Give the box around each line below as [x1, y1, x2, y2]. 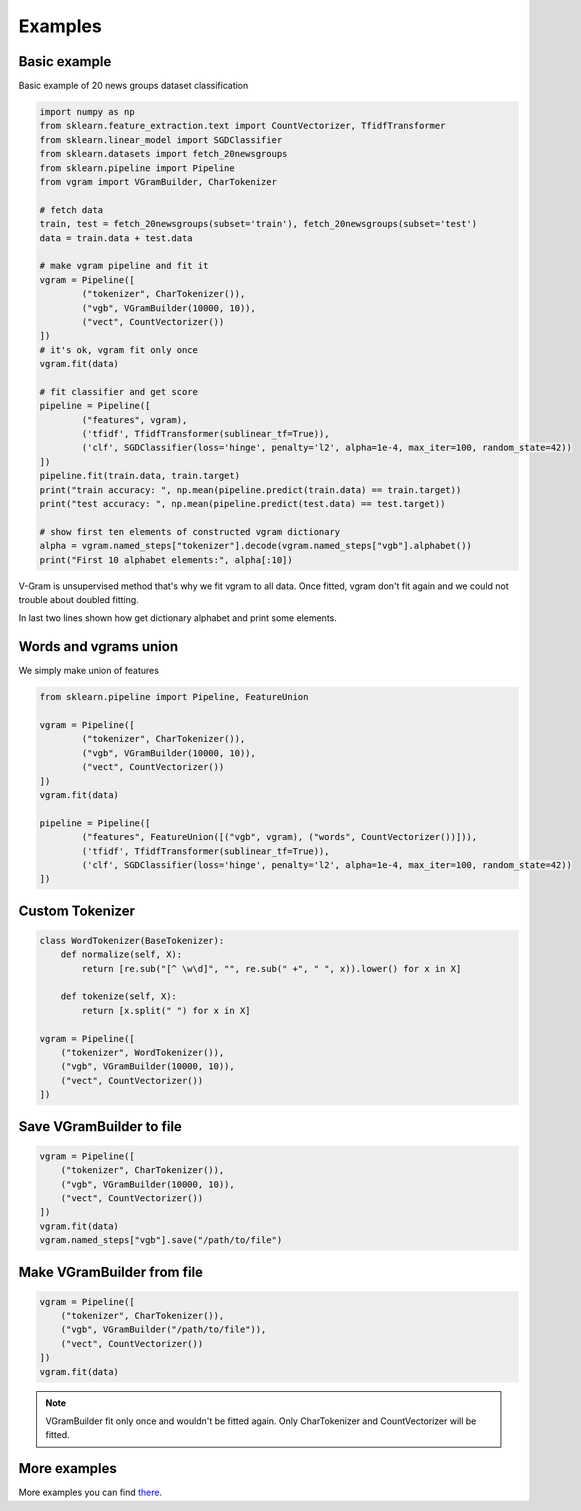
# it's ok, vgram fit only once [39, 344, 199, 355]
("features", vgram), [81, 414, 188, 425]
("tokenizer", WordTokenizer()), [60, 1047, 225, 1058]
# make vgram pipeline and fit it [39, 260, 209, 272]
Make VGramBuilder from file [18, 1263, 204, 1280]
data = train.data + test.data [39, 232, 194, 244]
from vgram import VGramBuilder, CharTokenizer [39, 176, 277, 187]
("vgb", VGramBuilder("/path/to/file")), [60, 1324, 267, 1335]
